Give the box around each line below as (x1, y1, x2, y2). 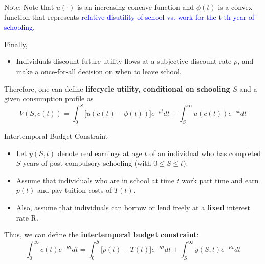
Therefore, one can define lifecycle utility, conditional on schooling (4, 83, 230, 94)
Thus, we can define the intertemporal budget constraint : (4, 229, 199, 240)
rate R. (16, 212, 38, 223)
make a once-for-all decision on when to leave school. (16, 65, 182, 76)
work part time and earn (182, 174, 259, 185)
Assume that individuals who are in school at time (16, 174, 174, 185)
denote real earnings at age (57, 147, 142, 158)
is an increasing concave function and (77, 2, 194, 12)
